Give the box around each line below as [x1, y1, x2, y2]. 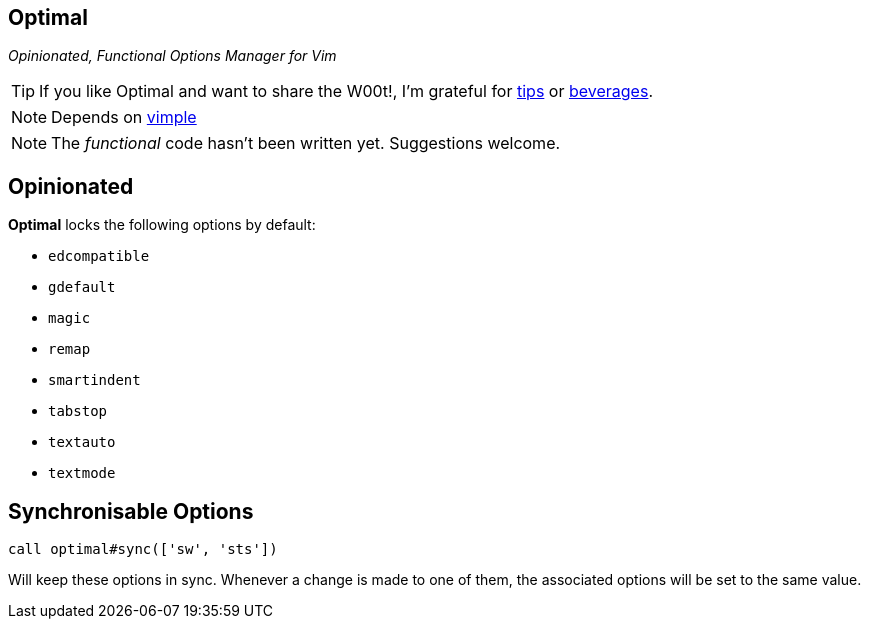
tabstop [48, 403, 108, 420]
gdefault [48, 279, 116, 296]
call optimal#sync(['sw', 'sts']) [8, 541, 278, 558]
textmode [48, 465, 116, 482]
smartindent [48, 372, 141, 389]
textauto [48, 434, 116, 451]
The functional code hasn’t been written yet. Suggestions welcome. [51, 133, 561, 154]
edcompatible [48, 248, 150, 265]
